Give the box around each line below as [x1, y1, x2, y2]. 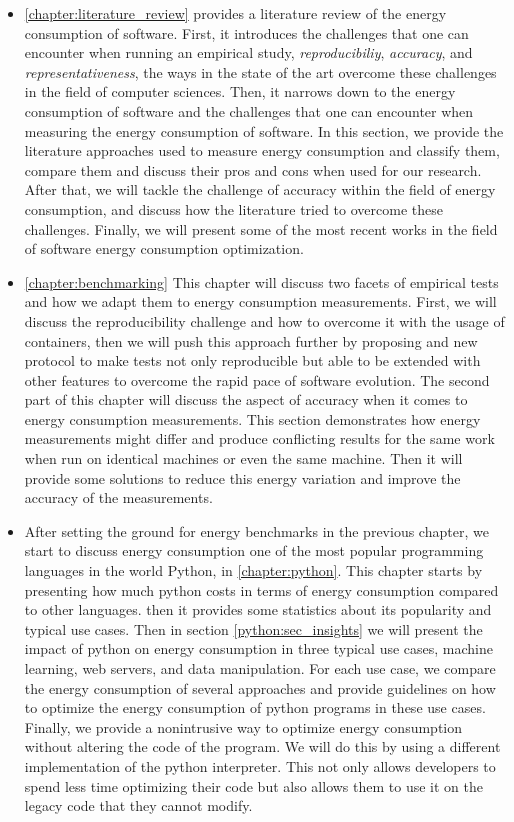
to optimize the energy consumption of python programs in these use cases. [24, 697, 486, 718]
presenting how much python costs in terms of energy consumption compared [24, 579, 499, 600]
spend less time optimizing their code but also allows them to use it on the [24, 775, 483, 796]
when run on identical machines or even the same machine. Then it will [24, 448, 463, 469]
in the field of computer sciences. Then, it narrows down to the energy [24, 81, 456, 102]
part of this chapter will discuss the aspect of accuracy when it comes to [24, 389, 468, 410]
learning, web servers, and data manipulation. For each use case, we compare [24, 658, 496, 678]
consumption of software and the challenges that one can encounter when [24, 100, 474, 121]
